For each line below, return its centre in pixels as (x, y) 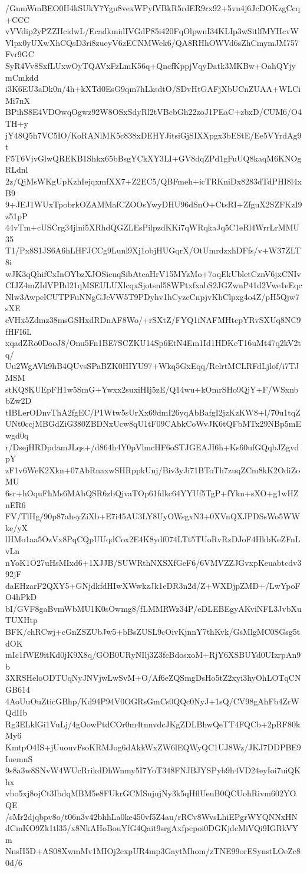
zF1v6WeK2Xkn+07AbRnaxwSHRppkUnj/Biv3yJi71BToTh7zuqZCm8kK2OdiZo (153, 470)
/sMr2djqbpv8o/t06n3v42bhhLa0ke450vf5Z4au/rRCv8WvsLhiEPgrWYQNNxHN (152, 816)
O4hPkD (21, 597)
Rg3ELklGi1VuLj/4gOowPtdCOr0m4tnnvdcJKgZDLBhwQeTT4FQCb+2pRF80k (153, 724)
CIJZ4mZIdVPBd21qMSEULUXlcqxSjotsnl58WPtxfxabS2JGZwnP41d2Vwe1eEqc (154, 285)
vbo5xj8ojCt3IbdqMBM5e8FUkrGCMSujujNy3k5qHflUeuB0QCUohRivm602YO (151, 793)
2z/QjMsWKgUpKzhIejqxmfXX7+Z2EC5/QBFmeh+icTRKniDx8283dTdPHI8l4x (153, 181)
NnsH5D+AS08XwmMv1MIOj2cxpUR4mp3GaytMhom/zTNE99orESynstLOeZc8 (153, 851)
